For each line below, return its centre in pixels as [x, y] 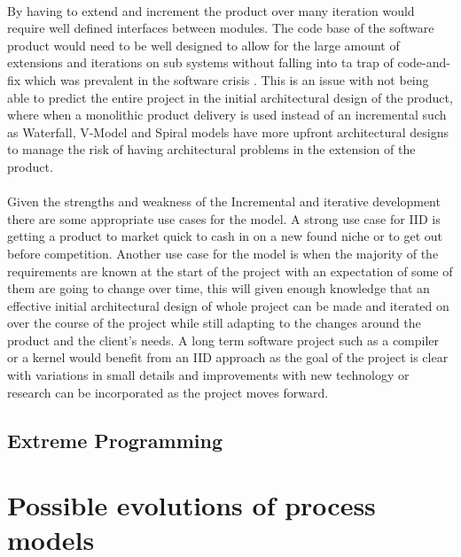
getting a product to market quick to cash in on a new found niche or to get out [225, 236]
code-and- [424, 62]
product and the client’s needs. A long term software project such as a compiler [223, 340]
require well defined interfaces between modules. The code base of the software [221, 28]
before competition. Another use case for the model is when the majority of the [223, 253]
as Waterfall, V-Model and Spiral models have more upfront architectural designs [228, 132]
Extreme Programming [115, 440]
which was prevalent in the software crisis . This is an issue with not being [227, 79]
